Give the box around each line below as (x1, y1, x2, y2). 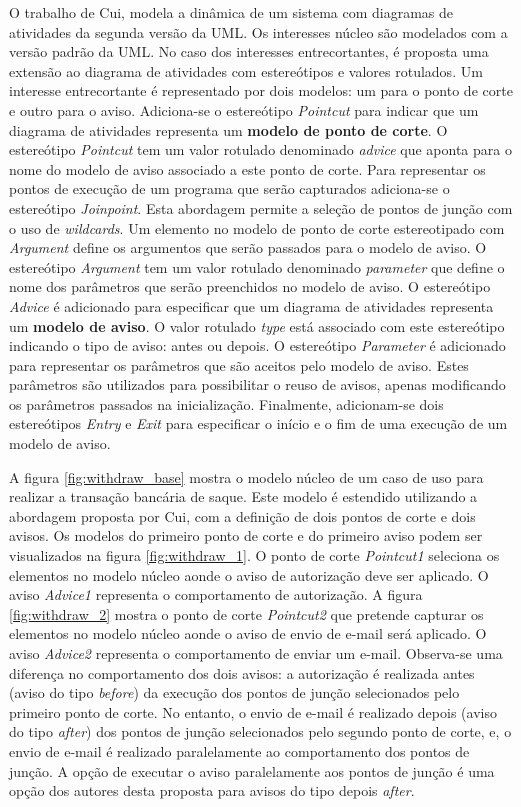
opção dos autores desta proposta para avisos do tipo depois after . (9, 780, 415, 801)
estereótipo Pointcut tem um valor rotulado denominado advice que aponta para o (9, 139, 512, 160)
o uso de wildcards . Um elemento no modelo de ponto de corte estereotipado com (9, 217, 505, 238)
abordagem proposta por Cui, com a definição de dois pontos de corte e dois (9, 505, 476, 526)
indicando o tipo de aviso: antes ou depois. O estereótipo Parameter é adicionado (9, 335, 506, 356)
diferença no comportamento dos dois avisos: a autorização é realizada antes (9, 662, 475, 683)
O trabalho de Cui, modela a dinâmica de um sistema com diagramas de (9, 2, 454, 22)
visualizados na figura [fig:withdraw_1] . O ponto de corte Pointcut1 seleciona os (9, 545, 500, 566)
